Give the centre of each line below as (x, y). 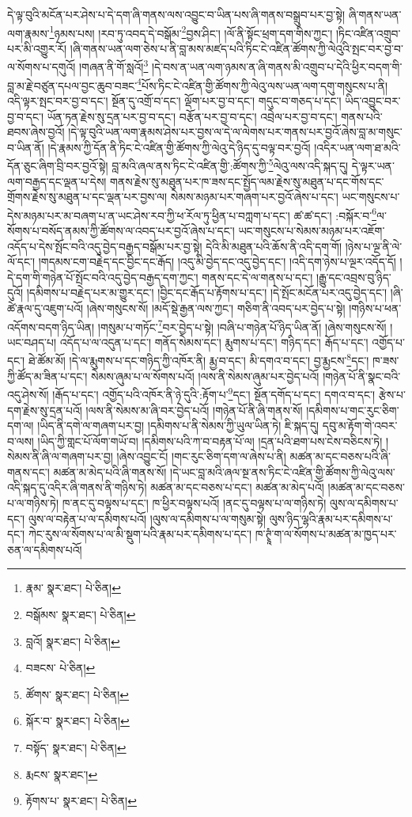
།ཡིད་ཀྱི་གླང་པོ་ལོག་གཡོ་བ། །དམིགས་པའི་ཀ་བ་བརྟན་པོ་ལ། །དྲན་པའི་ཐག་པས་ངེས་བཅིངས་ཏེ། (210, 441)
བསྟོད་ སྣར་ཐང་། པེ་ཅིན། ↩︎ (76, 747)
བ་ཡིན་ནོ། (26, 147)
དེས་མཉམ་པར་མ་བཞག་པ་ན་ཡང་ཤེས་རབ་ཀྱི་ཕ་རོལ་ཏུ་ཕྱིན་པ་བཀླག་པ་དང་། (149, 215)
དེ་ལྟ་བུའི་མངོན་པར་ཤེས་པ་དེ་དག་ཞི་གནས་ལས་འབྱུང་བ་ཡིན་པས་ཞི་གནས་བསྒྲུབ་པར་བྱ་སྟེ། (176, 14)
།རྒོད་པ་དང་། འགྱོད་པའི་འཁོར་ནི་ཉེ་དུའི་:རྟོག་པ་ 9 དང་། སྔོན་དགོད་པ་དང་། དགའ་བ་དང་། (214, 393)
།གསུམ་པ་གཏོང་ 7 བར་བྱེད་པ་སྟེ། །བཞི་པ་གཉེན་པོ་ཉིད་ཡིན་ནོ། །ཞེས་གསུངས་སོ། (242, 325)
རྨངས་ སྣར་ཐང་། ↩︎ (62, 774)
